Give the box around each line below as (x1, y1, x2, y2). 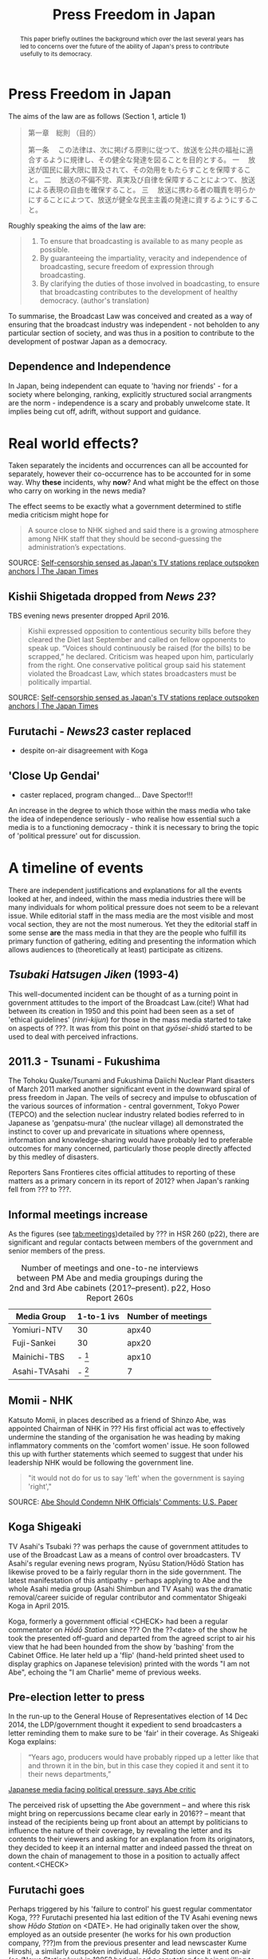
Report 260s (86, 1293, 134, 1304)
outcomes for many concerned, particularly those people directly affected (8, 1144, 251, 1154)
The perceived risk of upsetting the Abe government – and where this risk (8, 1800, 250, 1810)
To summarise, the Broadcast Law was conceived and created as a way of (8, 311, 253, 320)
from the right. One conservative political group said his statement (27, 661, 246, 670)
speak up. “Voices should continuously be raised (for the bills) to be (27, 643, 251, 653)
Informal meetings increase (8, 1208, 148, 1222)
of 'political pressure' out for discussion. (8, 831, 141, 840)
